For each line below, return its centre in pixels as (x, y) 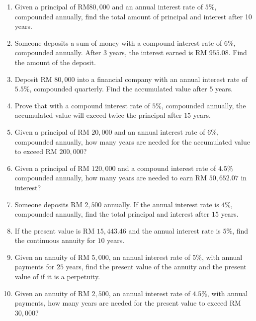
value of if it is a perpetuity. (57, 277)
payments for (35, 267)
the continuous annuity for (55, 240)
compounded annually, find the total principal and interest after (112, 214)
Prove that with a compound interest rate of (82, 105)
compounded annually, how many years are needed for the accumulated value (132, 141)
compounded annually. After (58, 52)
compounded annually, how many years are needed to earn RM (111, 178)
